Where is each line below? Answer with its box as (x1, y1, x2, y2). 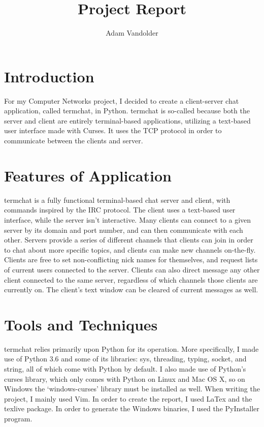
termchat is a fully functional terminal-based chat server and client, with (4, 194, 230, 205)
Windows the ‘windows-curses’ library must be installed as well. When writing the (4, 383, 260, 394)
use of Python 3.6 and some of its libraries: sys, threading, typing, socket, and (4, 353, 247, 364)
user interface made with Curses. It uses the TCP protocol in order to (4, 125, 222, 136)
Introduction (4, 66, 94, 86)
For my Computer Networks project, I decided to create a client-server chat (4, 95, 239, 106)
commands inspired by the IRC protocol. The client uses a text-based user (4, 204, 236, 215)
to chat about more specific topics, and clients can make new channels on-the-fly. (4, 244, 256, 255)
